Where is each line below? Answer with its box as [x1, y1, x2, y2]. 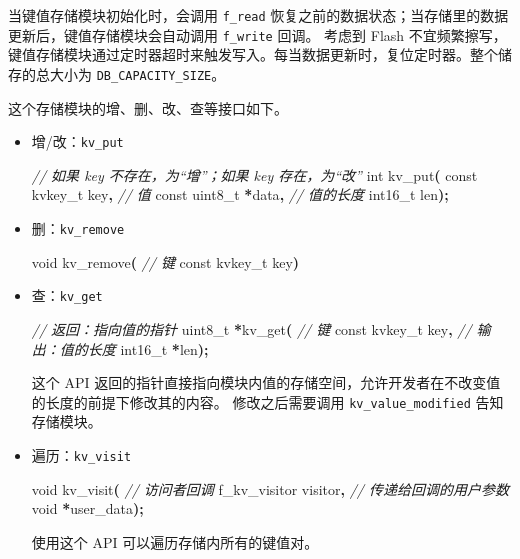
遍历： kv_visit [31, 444, 132, 465]
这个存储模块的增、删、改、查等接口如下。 [8, 97, 288, 118]
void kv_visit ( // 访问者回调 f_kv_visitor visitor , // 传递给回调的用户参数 [31, 478, 509, 499]
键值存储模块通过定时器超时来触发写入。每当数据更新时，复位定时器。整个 [8, 44, 498, 65]
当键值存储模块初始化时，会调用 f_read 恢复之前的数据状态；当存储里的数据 [8, 5, 509, 25]
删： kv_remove [31, 218, 125, 238]
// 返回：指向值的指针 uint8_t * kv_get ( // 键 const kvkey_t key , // [31, 318, 472, 339]
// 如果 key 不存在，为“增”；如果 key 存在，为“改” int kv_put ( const [31, 164, 478, 185]
